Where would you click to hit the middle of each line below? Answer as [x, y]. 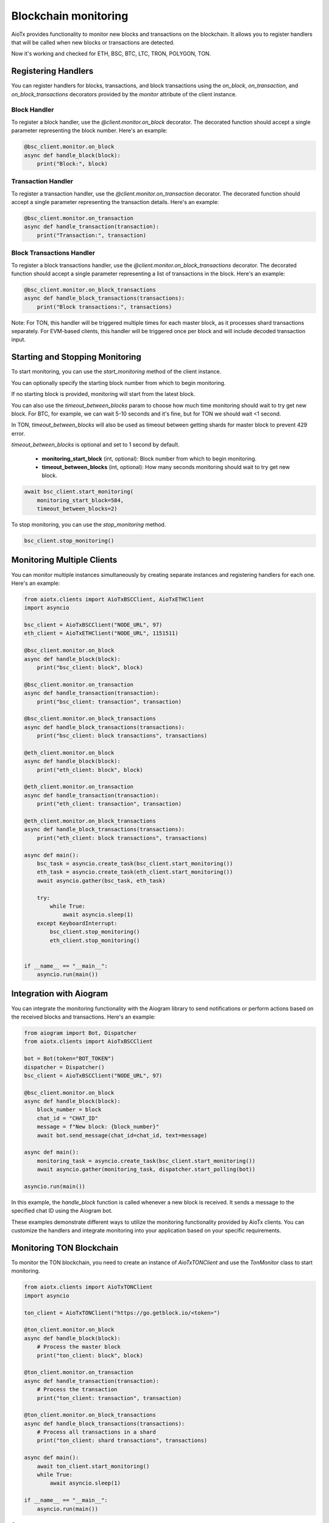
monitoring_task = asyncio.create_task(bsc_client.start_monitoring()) [146, 1161]
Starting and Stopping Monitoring [76, 357]
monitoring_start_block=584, [80, 500]
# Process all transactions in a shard [97, 1432]
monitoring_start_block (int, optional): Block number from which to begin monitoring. [149, 458]
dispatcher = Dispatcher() [64, 1067]
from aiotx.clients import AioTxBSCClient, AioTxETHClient [114, 599]
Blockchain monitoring [70, 16]
